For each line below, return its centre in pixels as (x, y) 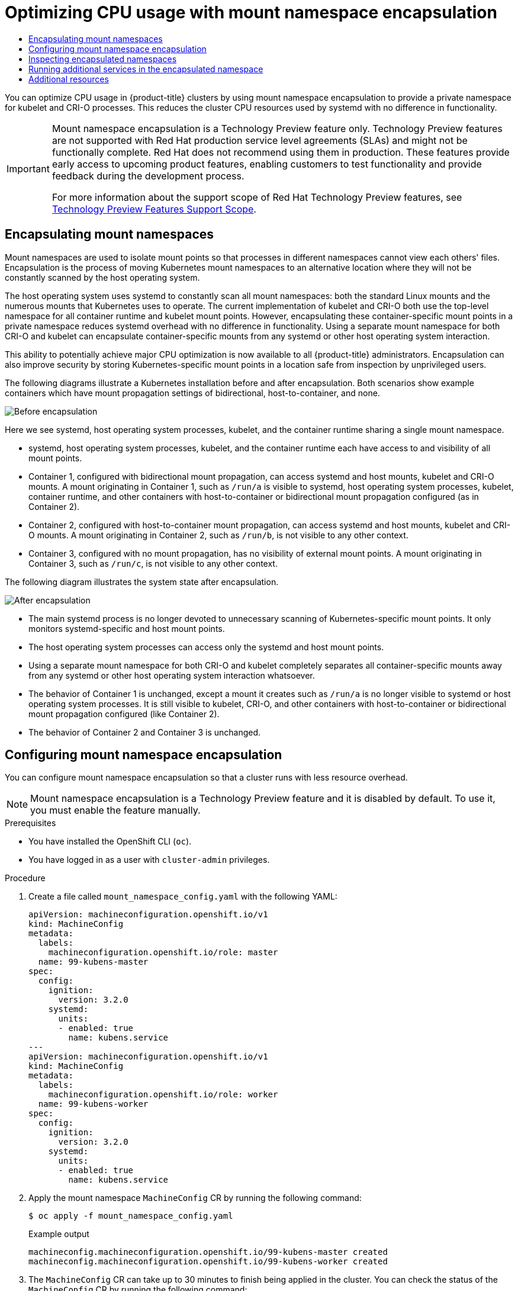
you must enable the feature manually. (115, 810)
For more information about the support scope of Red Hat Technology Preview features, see (257, 197)
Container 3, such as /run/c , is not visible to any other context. (153, 563)
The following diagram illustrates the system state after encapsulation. (142, 582)
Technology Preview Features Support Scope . (154, 209)
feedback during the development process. (148, 176)
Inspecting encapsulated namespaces (103, 59)
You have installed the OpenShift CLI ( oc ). (110, 842)
